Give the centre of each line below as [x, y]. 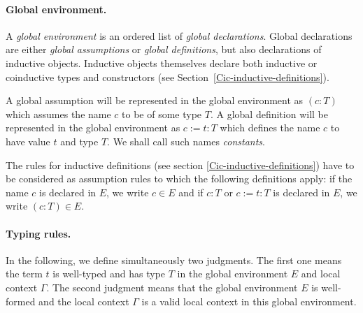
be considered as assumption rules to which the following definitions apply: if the [179, 179]
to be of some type [162, 114]
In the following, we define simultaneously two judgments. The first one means [174, 260]
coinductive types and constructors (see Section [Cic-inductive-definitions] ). [168, 77]
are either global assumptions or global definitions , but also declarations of [164, 49]
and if [191, 192]
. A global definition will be [269, 114]
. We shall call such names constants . [186, 141]
